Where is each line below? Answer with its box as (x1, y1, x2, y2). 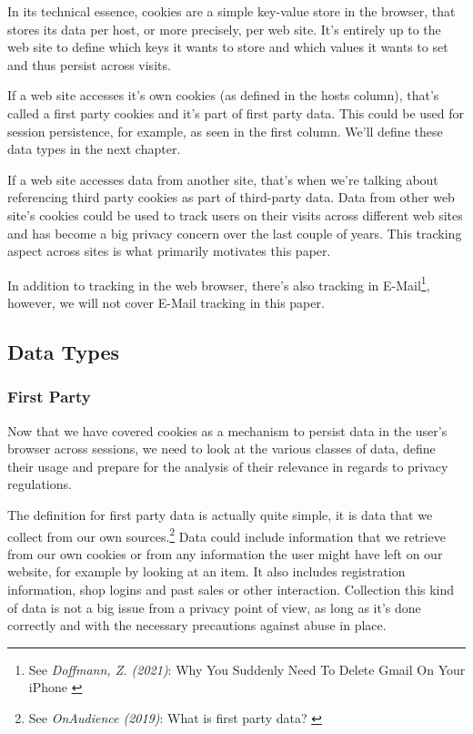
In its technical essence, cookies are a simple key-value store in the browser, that (7, 2, 456, 20)
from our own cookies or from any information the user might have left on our (7, 544, 443, 563)
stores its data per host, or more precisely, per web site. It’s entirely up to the (7, 19, 441, 38)
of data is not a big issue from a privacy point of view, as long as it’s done (7, 597, 421, 617)
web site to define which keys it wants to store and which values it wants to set (7, 37, 448, 56)
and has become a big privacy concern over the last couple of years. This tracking (7, 223, 462, 242)
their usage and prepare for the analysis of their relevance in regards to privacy (7, 456, 448, 475)
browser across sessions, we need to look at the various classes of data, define (7, 439, 436, 458)
